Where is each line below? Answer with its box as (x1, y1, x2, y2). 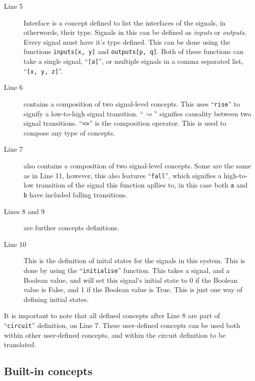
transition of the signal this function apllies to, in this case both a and (36, 180, 248, 190)
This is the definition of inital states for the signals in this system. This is (24, 255, 245, 266)
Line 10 (4, 239, 27, 249)
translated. (4, 339, 36, 350)
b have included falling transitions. (24, 189, 128, 199)
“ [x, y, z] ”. (24, 65, 63, 76)
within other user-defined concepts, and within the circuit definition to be (4, 329, 226, 340)
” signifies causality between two (154, 108, 252, 118)
